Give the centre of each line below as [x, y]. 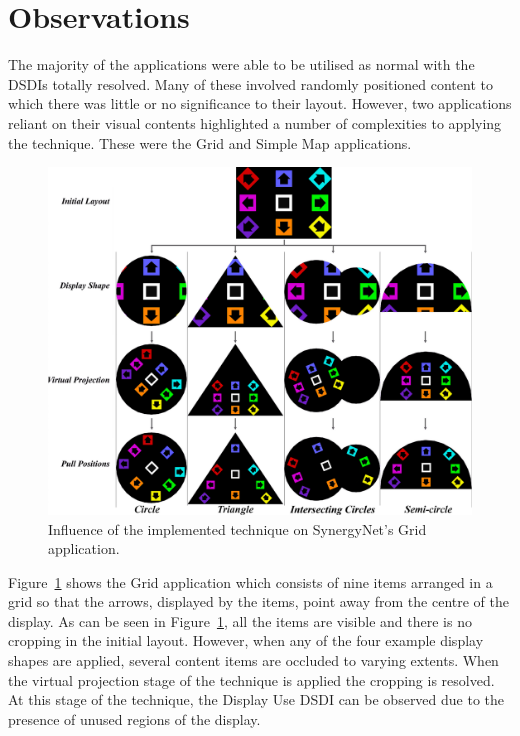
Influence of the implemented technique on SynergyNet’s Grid [237, 528]
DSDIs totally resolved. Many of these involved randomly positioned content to [250, 83]
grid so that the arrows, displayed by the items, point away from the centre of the [258, 601]
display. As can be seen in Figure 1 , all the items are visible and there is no [240, 620]
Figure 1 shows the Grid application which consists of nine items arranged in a [250, 581]
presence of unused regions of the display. [134, 718]
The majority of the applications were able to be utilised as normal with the [241, 64]
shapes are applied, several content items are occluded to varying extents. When [253, 660]
